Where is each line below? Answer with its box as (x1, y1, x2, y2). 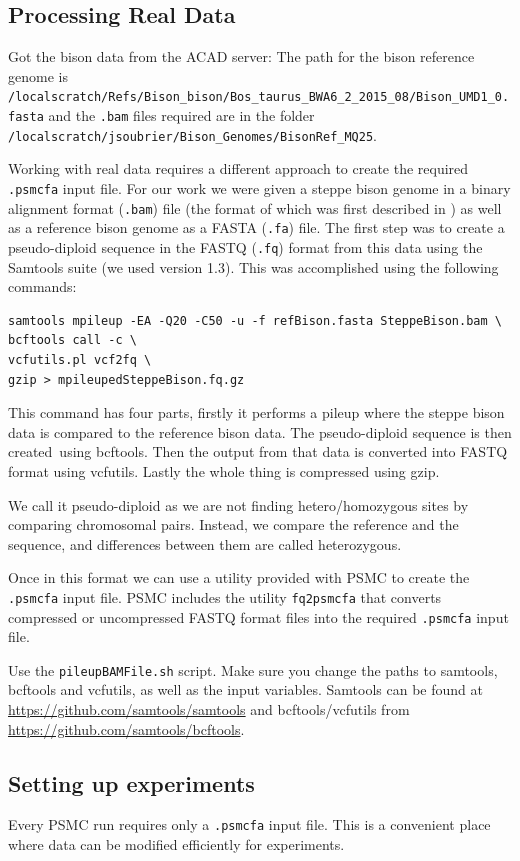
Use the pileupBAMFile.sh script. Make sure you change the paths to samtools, (8, 659, 498, 680)
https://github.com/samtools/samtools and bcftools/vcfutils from (8, 699, 410, 720)
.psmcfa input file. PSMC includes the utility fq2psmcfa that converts (8, 586, 442, 607)
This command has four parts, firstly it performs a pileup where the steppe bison (8, 402, 505, 423)
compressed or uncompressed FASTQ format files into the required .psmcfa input (8, 606, 509, 627)
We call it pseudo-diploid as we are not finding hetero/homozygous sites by (8, 494, 469, 515)
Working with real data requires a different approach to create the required (8, 158, 469, 179)
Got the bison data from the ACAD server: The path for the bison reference (8, 46, 475, 67)
